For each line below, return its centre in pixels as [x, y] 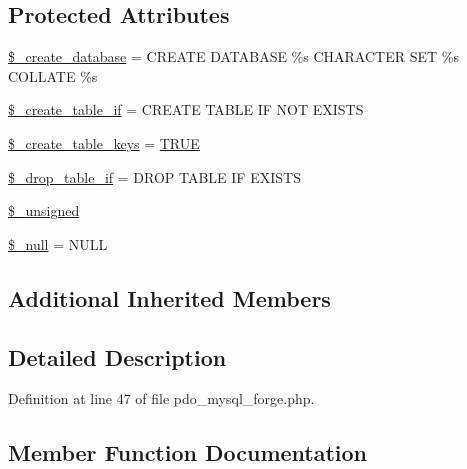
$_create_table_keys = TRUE [104, 142]
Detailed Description [117, 356]
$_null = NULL [58, 243]
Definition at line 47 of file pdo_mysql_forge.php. [161, 398]
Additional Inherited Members [169, 297]
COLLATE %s [53, 75]
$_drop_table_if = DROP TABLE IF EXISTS [154, 176]
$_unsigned [44, 210]
